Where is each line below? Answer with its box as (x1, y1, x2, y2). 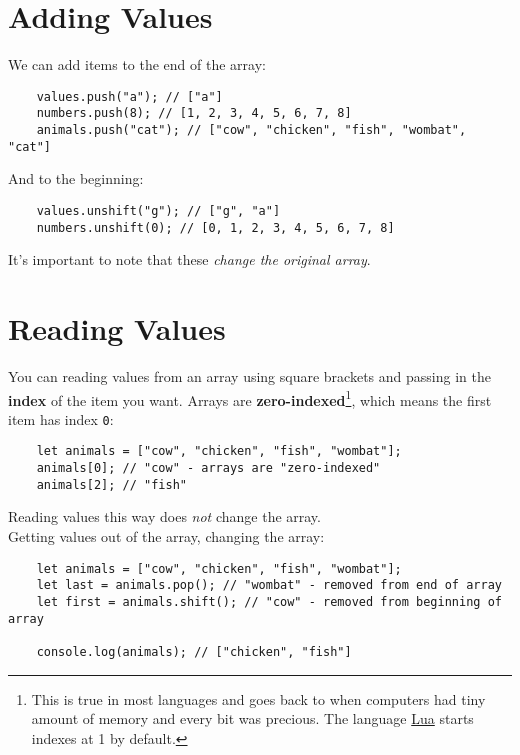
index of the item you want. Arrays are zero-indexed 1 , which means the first (8, 386, 492, 410)
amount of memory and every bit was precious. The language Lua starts (31, 708, 474, 729)
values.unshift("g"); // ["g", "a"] (36, 203, 281, 218)
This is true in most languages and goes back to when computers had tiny (31, 688, 486, 709)
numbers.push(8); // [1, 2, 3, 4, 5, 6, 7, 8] (36, 106, 352, 121)
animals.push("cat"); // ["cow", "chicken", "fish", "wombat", (36, 123, 467, 138)
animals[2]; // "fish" (36, 477, 187, 492)
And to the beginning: (8, 168, 144, 189)
